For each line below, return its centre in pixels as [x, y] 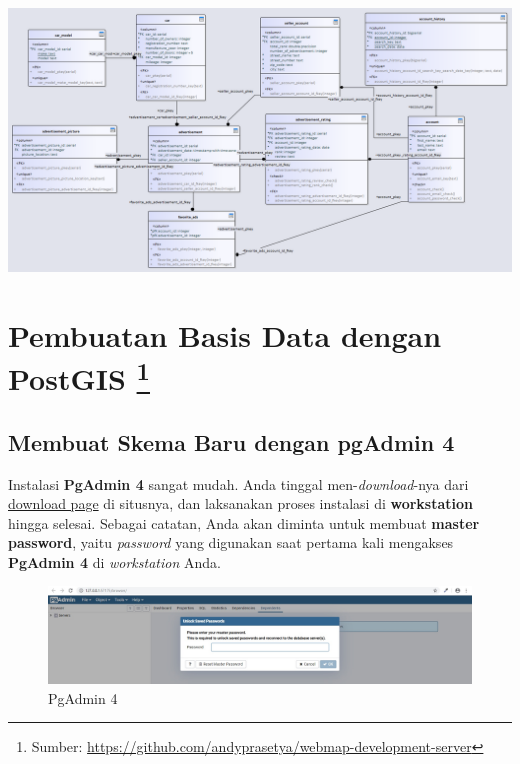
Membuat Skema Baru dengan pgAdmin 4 [231, 441]
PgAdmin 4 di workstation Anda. [114, 561]
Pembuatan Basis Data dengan [225, 334]
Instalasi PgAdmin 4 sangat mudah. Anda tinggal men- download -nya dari [238, 483]
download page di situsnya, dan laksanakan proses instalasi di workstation [241, 503]
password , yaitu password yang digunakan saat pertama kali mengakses [231, 542]
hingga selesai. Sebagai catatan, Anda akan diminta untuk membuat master [244, 522]
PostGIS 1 [79, 376]
